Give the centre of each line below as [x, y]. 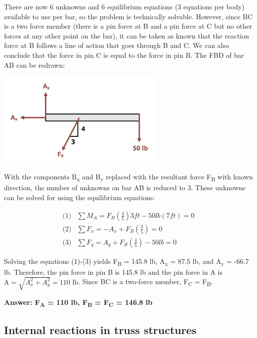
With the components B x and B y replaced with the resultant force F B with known [128, 177]
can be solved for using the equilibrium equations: [80, 197]
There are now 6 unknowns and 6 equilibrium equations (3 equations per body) [124, 6]
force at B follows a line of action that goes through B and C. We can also [117, 45]
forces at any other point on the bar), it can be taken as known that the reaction [127, 35]
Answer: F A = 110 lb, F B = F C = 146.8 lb [78, 302]
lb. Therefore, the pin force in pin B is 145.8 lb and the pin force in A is [113, 272]
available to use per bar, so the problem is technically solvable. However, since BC [128, 16]
